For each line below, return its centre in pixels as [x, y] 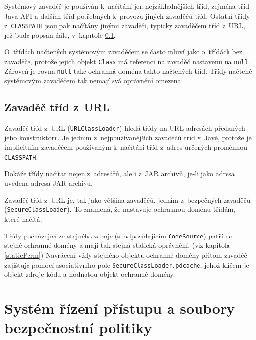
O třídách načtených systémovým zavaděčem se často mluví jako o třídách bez [124, 51]
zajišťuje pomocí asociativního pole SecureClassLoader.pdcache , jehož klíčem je [127, 264]
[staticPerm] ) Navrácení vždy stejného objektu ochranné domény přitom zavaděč [126, 255]
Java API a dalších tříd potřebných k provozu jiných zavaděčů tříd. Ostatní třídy [127, 16]
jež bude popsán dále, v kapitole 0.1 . [60, 35]
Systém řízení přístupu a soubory [120, 308]
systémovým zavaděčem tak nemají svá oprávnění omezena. [94, 81]
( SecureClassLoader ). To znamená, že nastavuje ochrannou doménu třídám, [120, 209]
